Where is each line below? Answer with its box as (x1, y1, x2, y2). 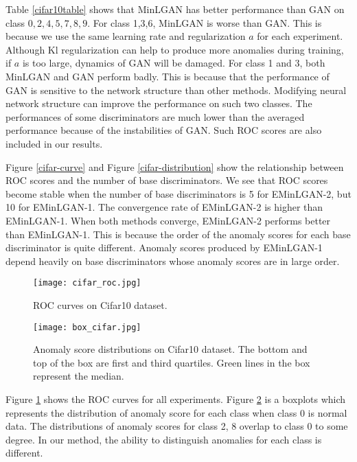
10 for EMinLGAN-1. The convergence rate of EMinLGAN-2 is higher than (5, 200, 323, 214)
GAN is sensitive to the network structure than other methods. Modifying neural (5, 82, 347, 97)
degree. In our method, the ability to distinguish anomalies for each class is (5, 432, 322, 446)
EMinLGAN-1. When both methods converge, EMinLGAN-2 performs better (5, 213, 331, 227)
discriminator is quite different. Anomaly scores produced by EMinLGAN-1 (5, 240, 323, 255)
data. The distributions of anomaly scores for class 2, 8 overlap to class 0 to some (5, 419, 348, 433)
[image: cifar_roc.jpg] (33, 278, 141, 288)
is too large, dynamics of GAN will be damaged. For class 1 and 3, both (22, 56, 325, 70)
